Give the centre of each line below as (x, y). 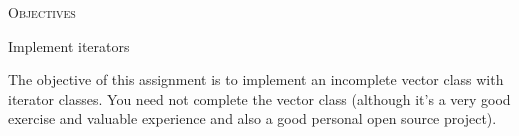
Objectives (42, 12)
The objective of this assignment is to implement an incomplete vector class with (256, 79)
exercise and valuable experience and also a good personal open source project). (252, 118)
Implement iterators (69, 45)
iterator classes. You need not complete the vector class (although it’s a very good (259, 98)
